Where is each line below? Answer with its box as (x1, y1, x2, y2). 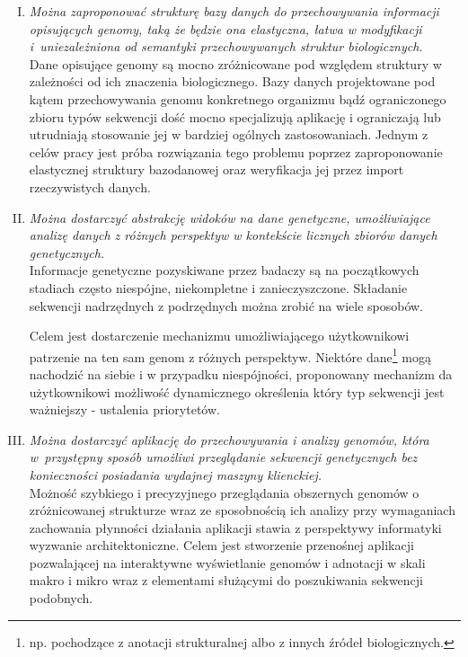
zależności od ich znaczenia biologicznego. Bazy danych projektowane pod (29, 72, 436, 91)
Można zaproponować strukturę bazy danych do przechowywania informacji (29, 2, 439, 20)
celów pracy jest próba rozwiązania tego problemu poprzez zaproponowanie (29, 142, 443, 161)
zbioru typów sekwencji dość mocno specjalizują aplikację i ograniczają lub (29, 107, 441, 126)
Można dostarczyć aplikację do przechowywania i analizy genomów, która (29, 430, 429, 448)
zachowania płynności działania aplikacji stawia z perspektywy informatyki (29, 518, 442, 537)
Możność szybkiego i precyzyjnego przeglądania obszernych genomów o (29, 483, 419, 502)
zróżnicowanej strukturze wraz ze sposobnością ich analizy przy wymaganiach (29, 501, 455, 519)
